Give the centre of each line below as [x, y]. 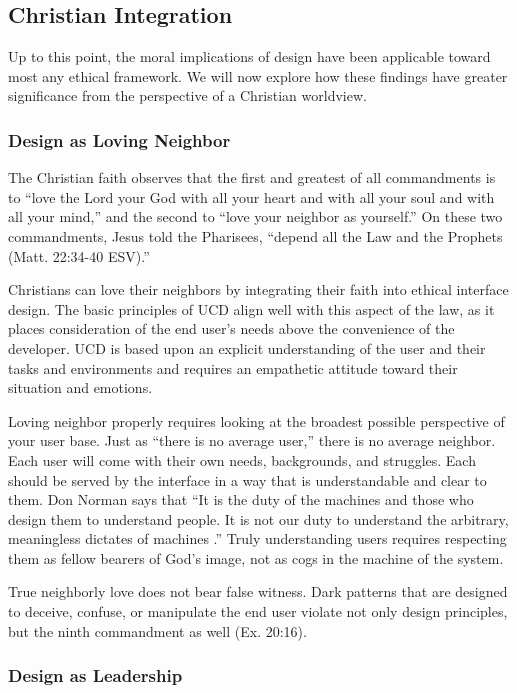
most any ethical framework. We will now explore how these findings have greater [258, 75]
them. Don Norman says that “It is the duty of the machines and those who [241, 499]
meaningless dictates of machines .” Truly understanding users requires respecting [257, 538]
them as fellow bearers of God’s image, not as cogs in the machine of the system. [256, 557]
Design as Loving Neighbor [119, 139]
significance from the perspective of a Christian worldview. [187, 95]
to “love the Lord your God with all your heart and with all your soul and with [251, 196]
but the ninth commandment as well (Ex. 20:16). [157, 630]
